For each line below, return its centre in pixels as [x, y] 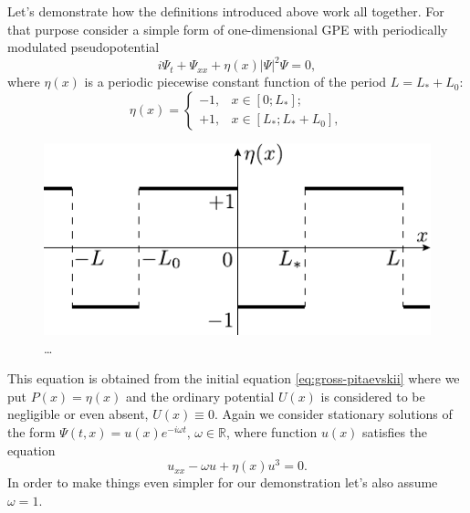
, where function [272, 431]
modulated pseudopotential [84, 47]
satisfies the [395, 431]
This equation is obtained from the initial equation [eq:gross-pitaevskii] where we [234, 378]
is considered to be [373, 396]
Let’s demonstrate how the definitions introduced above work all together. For [226, 11]
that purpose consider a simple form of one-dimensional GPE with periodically [228, 29]
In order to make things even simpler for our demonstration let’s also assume [223, 482]
